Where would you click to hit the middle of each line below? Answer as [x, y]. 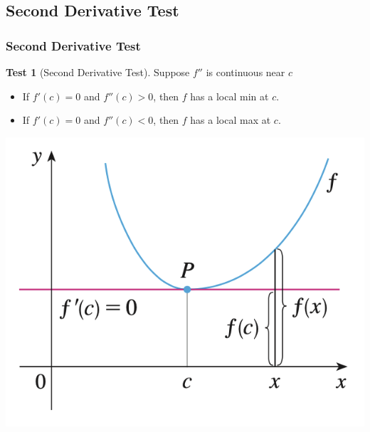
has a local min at [229, 96]
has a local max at [231, 120]
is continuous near [245, 72]
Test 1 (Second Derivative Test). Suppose [98, 72]
